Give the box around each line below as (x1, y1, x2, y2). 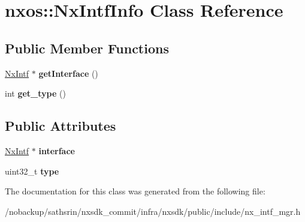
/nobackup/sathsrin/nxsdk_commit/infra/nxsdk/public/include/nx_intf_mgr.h (5, 205, 301, 217)
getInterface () (38, 67, 98, 79)
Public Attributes (5, 116, 116, 135)
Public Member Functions (5, 38, 169, 57)
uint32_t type (5, 164, 59, 177)
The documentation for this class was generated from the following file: (5, 185, 265, 197)
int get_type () (5, 87, 66, 100)
